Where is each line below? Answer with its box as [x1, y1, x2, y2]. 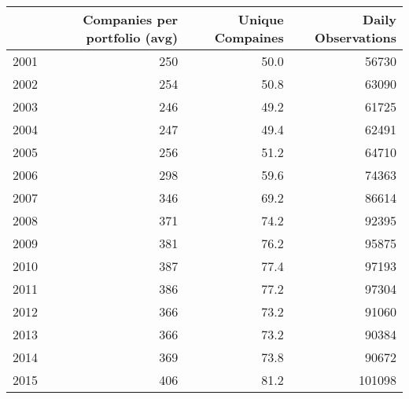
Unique [238, 10, 284, 28]
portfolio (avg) [86, 28, 179, 46]
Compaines [214, 28, 284, 46]
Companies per [83, 10, 179, 28]
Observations [315, 28, 396, 46]
